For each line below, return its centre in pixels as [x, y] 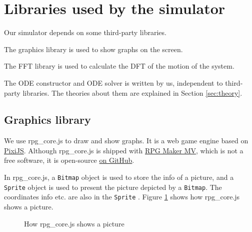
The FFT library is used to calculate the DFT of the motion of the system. [119, 66]
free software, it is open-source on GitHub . [69, 160]
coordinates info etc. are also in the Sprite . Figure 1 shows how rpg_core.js [122, 197]
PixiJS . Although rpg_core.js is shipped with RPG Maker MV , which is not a [124, 150]
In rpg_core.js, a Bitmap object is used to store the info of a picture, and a [119, 177]
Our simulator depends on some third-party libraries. [85, 32]
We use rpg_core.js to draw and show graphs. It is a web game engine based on [126, 141]
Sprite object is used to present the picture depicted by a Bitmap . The [113, 187]
